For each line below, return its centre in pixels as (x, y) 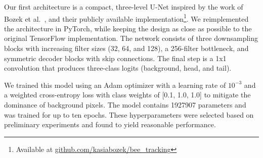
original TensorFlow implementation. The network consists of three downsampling (131, 38)
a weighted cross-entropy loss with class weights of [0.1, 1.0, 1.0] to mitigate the (127, 95)
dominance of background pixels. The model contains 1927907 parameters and (125, 104)
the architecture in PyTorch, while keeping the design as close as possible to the (128, 28)
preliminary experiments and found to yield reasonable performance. (110, 124)
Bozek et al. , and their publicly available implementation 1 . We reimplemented (126, 18)
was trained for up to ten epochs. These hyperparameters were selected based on (129, 114)
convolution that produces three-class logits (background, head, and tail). (118, 68)
